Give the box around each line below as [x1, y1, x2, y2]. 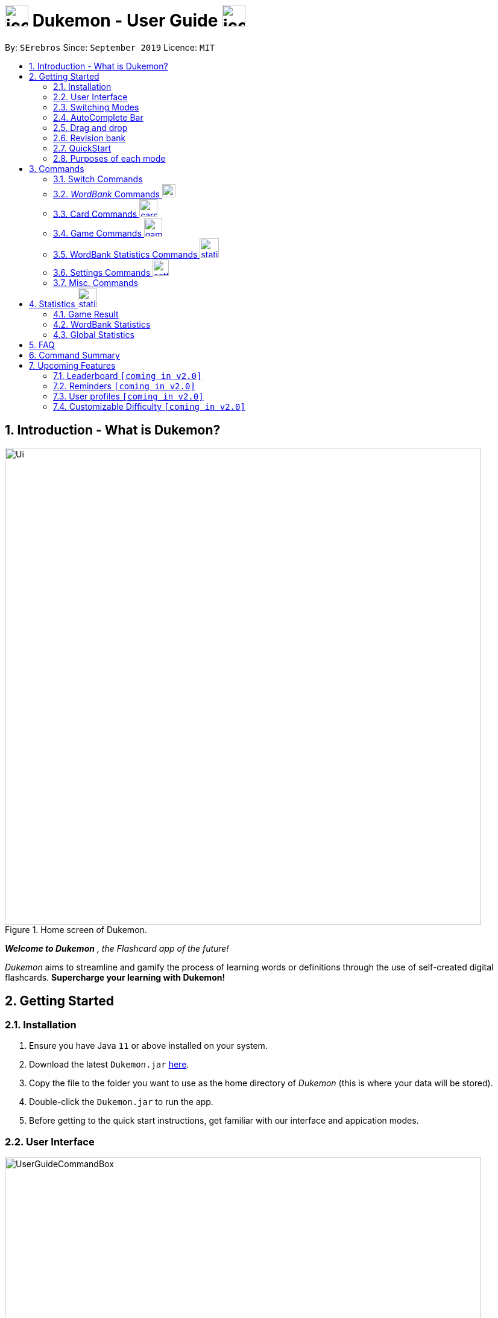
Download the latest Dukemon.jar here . [29, 1059, 189, 1070]
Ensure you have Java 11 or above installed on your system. [29, 1040, 268, 1051]
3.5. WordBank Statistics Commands [53, 249, 198, 260]
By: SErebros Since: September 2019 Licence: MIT [5, 42, 215, 53]
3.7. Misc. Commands [53, 278, 138, 288]
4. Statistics [29, 299, 75, 310]
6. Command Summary [29, 350, 120, 361]
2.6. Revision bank [53, 132, 126, 143]
